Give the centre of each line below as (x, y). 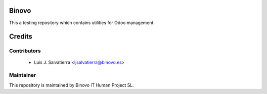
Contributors (25, 51)
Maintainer (22, 75)
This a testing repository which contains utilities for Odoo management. (82, 23)
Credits (21, 37)
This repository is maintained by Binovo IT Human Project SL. (71, 85)
